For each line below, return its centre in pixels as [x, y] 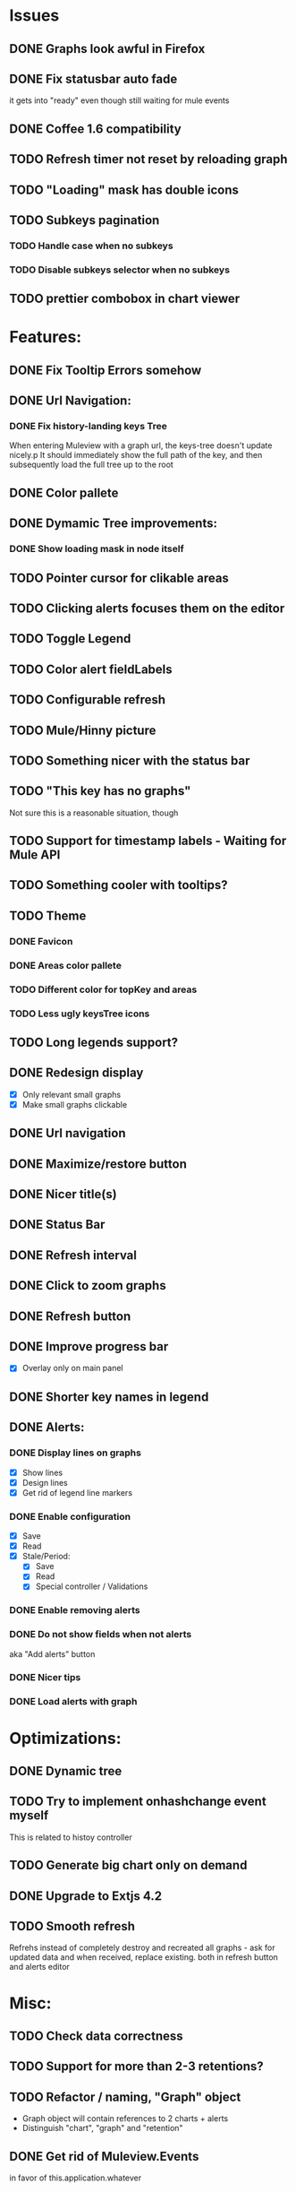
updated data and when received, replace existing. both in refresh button [144, 1957]
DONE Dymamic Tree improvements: [113, 524]
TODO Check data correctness [96, 2037]
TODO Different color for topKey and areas [103, 989]
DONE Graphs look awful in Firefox [107, 49]
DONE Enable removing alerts [75, 1610]
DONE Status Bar [57, 1225]
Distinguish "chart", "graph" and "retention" [102, 2128]
